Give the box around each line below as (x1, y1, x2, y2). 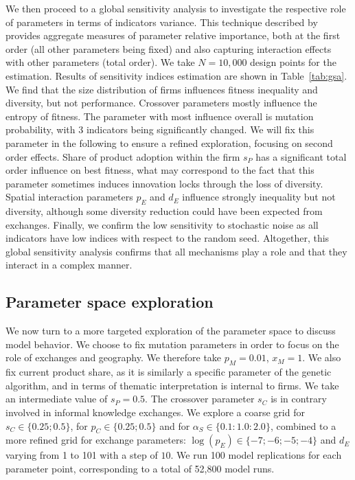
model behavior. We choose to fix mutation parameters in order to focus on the (5, 336, 339, 351)
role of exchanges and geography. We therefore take (5, 350, 222, 365)
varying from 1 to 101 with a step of (5, 448, 158, 462)
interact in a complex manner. (5, 258, 133, 272)
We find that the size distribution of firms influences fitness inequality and (5, 82, 318, 96)
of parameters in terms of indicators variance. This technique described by (5, 14, 318, 29)
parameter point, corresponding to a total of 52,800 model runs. (5, 461, 275, 476)
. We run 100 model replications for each (170, 448, 342, 462)
